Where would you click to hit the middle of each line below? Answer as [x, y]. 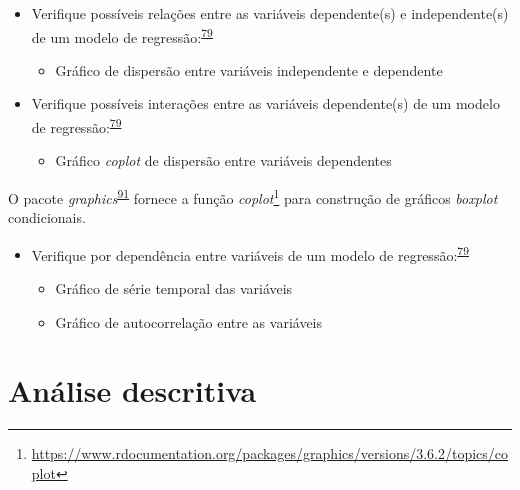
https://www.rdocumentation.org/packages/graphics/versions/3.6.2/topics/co [270, 453]
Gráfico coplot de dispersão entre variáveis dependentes [223, 160]
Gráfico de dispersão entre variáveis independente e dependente [249, 69]
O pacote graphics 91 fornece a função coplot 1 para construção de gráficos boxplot [253, 196]
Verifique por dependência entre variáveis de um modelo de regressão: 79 [250, 253]
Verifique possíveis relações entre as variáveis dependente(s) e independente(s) [270, 13]
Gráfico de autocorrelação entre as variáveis [189, 321]
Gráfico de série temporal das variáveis [174, 287]
